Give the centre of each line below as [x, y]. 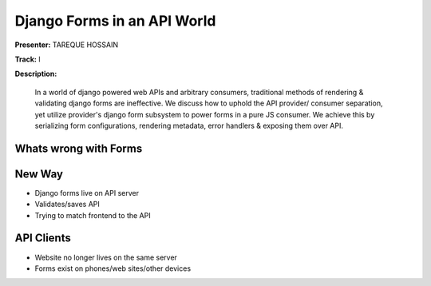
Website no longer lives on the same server [106, 257]
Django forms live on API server [87, 193]
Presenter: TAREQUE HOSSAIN [67, 45]
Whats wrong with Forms [79, 148]
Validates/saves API [67, 205]
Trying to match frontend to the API [93, 215]
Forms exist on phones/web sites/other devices [113, 268]
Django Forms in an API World [115, 21]
